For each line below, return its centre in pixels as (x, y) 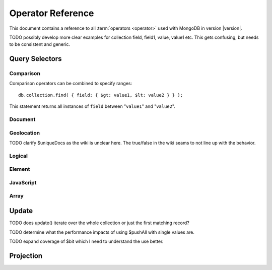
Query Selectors (36, 59)
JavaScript (23, 182)
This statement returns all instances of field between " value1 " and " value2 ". (92, 106)
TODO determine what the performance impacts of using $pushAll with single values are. (102, 232)
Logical (18, 156)
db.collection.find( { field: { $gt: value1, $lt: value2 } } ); (101, 95)
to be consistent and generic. (40, 44)
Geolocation (25, 132)
